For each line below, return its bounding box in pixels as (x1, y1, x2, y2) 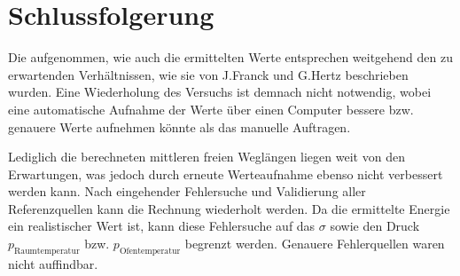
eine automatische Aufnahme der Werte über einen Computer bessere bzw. (8, 99, 414, 118)
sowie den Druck (330, 217, 420, 235)
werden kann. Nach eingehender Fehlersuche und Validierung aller (8, 182, 366, 201)
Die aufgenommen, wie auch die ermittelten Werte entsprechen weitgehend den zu (8, 48, 454, 67)
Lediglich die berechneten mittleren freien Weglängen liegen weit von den (8, 147, 405, 166)
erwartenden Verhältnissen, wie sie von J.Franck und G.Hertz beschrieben (8, 65, 409, 83)
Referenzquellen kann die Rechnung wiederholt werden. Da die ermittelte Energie (8, 199, 450, 217)
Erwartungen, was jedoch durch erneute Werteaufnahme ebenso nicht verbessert (8, 164, 443, 183)
